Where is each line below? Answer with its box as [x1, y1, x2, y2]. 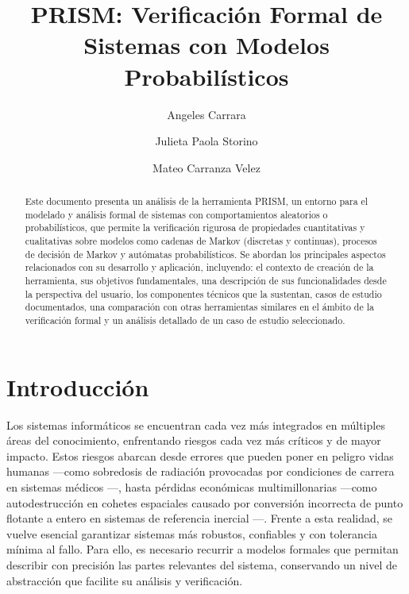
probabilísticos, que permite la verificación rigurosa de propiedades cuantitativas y [25, 221, 365, 234]
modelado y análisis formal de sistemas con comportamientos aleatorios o [25, 207, 328, 221]
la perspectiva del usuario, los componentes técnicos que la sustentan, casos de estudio [25, 287, 382, 300]
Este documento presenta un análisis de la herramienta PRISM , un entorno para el [25, 195, 368, 208]
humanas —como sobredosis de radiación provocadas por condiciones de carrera [6, 463, 395, 480]
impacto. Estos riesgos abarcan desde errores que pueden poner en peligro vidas [6, 447, 394, 464]
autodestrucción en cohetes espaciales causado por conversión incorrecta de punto [6, 494, 403, 511]
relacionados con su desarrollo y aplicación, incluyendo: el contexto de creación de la [25, 260, 374, 274]
